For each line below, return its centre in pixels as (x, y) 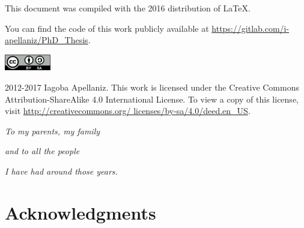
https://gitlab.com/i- (251, 28)
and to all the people (42, 151)
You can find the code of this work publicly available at (107, 28)
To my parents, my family (53, 130)
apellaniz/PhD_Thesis (47, 40)
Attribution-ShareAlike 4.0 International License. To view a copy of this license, (152, 99)
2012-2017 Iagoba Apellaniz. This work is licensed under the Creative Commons (152, 87)
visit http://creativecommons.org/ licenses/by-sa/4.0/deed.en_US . (128, 111)
